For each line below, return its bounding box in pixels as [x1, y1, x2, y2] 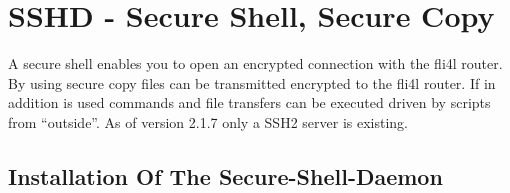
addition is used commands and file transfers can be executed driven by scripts [8, 92, 491, 113]
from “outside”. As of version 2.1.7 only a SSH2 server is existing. [8, 111, 408, 132]
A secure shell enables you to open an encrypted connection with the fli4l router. [8, 53, 503, 74]
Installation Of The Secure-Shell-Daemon [8, 160, 443, 191]
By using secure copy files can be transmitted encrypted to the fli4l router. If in [8, 72, 496, 93]
